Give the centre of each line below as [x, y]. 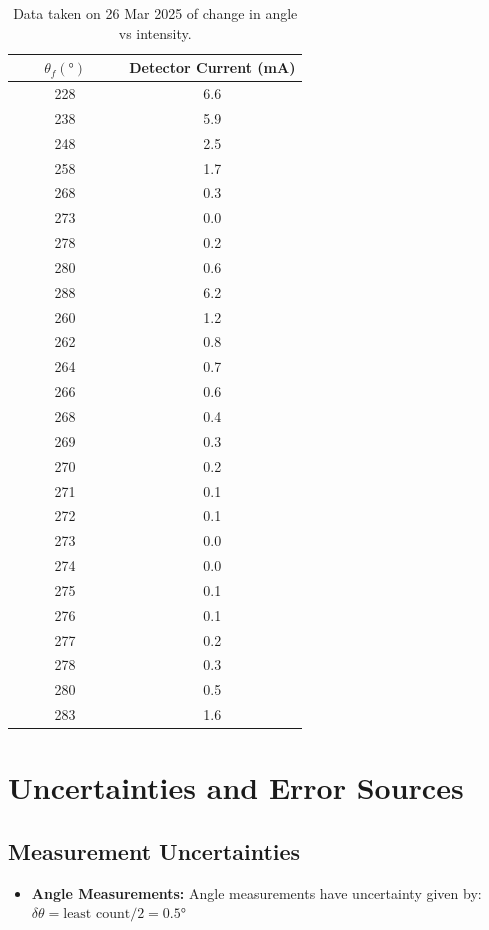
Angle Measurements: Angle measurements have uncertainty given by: [256, 892]
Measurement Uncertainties [154, 850]
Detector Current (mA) [212, 67]
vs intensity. [155, 32]
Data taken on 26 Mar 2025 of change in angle [155, 13]
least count [97, 914]
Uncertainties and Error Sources [236, 787]
